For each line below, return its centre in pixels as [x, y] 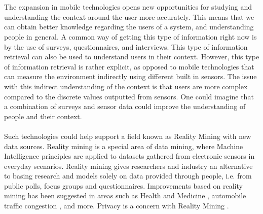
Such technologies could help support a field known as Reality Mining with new [128, 136]
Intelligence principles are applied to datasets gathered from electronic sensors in [129, 156]
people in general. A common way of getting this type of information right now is [130, 36]
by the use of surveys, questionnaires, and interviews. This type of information [126, 46]
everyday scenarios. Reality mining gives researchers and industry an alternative [128, 166]
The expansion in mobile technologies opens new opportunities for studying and [128, 7]
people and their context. [43, 116]
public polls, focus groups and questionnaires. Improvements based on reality [123, 185]
